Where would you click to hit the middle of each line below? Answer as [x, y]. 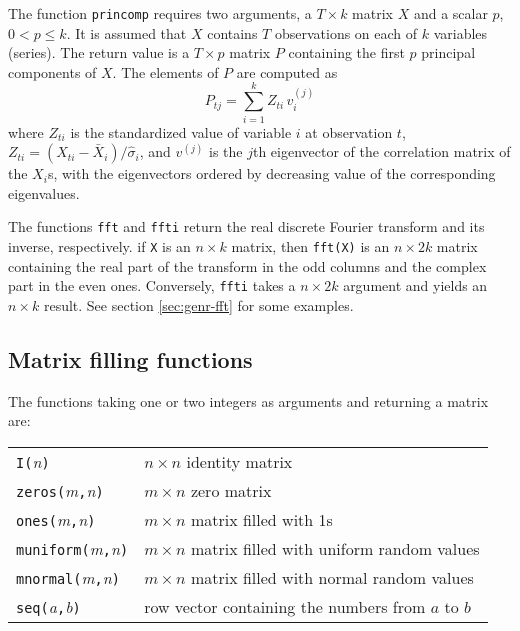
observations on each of [346, 32]
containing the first [346, 52]
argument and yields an [415, 285]
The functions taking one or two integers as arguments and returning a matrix [248, 400]
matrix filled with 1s [261, 519]
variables [460, 32]
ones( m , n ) [56, 519]
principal [448, 52]
